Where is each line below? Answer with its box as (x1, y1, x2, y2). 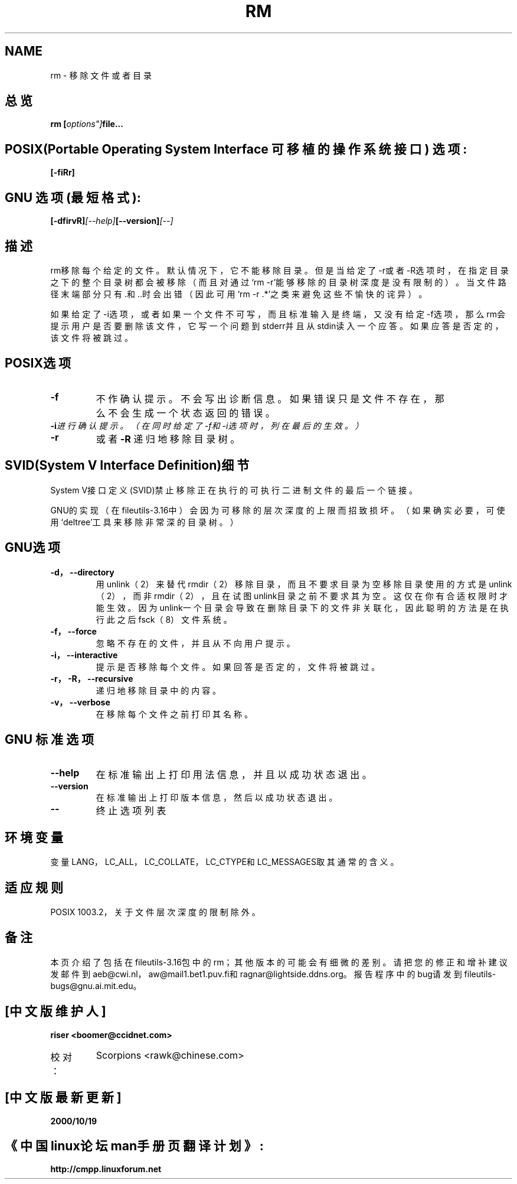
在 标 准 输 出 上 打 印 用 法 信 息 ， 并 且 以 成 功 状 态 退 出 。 (96, 769, 372, 781)
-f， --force (50, 626, 97, 636)
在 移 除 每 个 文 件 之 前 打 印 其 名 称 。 (96, 708, 253, 719)
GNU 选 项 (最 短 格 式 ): (5, 190, 141, 205)
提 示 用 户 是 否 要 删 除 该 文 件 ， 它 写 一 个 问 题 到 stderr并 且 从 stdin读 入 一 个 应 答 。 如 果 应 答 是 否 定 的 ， (50, 320, 503, 331)
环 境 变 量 (5, 830, 63, 845)
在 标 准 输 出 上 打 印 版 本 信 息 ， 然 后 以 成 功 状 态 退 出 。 (96, 792, 338, 803)
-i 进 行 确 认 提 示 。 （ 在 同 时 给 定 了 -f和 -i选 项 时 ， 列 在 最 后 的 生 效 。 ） (50, 420, 364, 431)
